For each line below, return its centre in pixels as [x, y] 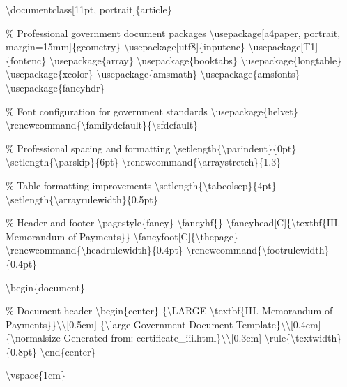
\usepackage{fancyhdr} [55, 87]
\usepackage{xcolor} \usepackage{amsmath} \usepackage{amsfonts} [153, 74]
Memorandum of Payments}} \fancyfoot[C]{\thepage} [122, 236]
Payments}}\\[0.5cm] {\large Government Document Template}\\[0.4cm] [163, 324]
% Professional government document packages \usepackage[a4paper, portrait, [173, 32]
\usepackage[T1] [283, 46]
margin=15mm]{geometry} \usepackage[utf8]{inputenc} [125, 46]
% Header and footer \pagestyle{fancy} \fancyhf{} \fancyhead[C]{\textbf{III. [173, 222]
